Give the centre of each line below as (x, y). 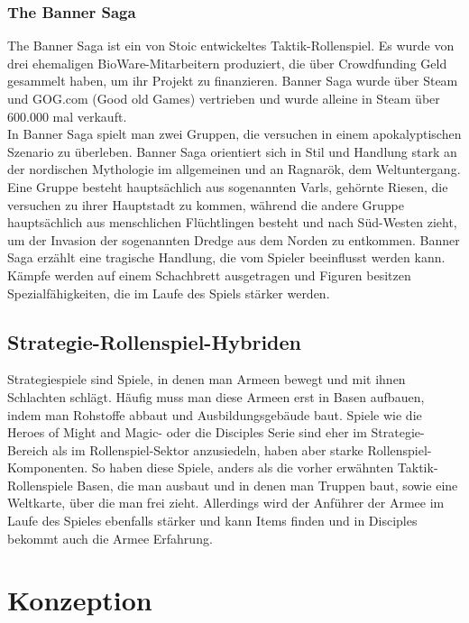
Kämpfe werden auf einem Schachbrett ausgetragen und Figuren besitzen (209, 275)
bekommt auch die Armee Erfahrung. (110, 538)
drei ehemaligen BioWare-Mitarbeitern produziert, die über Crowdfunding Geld (227, 63)
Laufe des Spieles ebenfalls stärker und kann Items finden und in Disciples (212, 521)
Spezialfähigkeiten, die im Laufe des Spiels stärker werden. (169, 293)
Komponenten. (48, 467)
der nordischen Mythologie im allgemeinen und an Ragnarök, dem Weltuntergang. (234, 169)
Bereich (28, 449)
